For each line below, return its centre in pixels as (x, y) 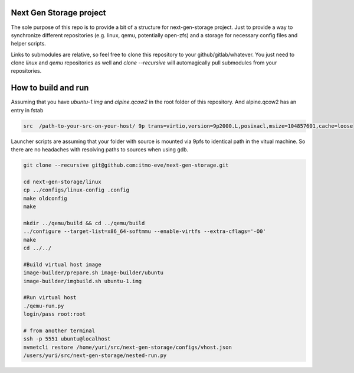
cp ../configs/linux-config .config (76, 190)
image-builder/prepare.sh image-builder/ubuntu (93, 273)
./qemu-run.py (44, 306)
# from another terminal (59, 330)
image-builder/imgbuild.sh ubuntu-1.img (82, 281)
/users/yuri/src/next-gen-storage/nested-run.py (95, 356)
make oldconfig (45, 198)
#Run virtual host (50, 298)
